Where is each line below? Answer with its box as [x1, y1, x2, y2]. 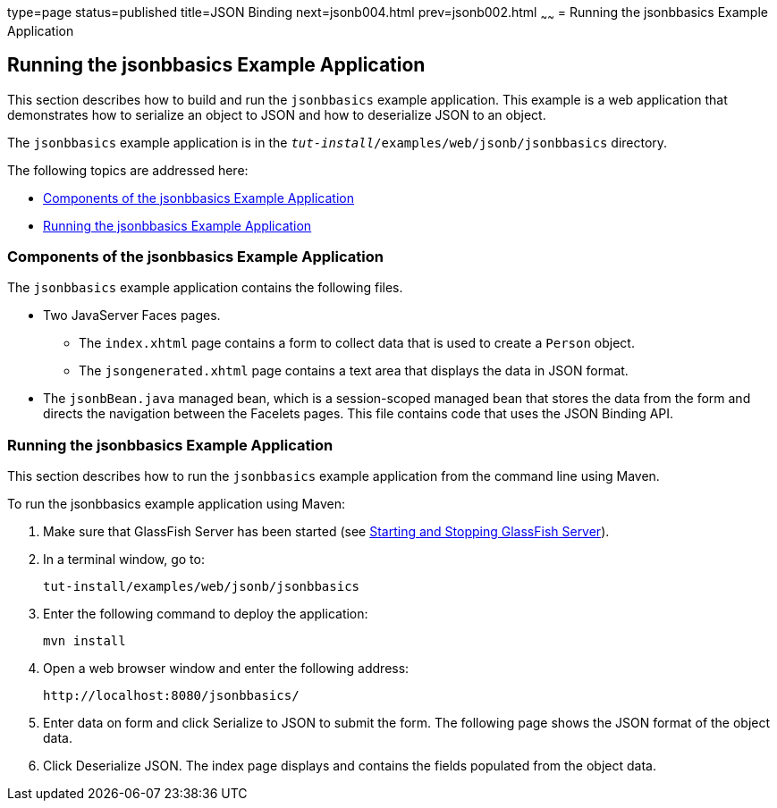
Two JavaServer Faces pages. [43, 307, 221, 324]
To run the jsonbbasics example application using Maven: [7, 496, 345, 512]
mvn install [43, 634, 126, 649]
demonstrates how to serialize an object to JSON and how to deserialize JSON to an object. [7, 106, 546, 122]
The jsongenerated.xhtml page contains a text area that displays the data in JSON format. [79, 363, 629, 379]
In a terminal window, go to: [43, 551, 205, 568]
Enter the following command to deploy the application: [43, 606, 368, 622]
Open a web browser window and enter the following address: [43, 661, 410, 677]
